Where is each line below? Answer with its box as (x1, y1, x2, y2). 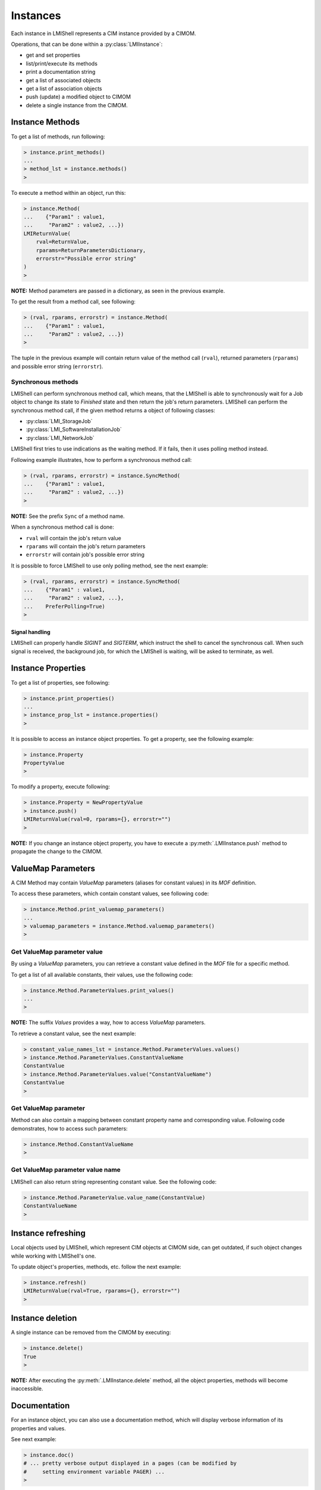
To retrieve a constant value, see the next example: (11, 1030, 136, 1037)
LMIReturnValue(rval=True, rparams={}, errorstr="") (23, 1287, 181, 1295)
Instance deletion (11, 1313, 77, 1323)
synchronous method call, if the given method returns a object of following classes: (11, 406, 215, 414)
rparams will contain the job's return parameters (26, 542, 146, 550)
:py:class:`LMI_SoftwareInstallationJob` (26, 426, 122, 433)
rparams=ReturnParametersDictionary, (36, 247, 146, 253)
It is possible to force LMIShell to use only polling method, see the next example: (11, 562, 208, 569)
